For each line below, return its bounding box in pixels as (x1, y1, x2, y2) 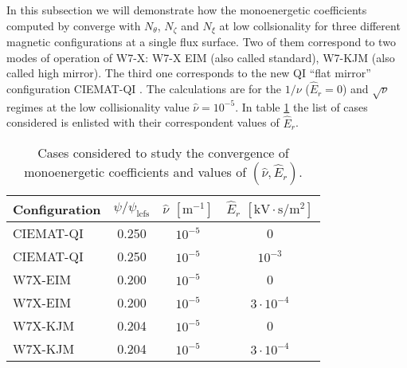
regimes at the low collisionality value (6, 98, 190, 115)
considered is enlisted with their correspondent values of (6, 114, 280, 131)
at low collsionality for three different (219, 17, 401, 33)
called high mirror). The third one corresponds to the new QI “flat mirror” (6, 65, 371, 81)
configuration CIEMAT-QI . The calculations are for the (6, 80, 281, 97)
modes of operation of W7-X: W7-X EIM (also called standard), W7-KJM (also (6, 49, 395, 65)
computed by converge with (6, 17, 141, 33)
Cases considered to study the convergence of (37, 143, 289, 162)
